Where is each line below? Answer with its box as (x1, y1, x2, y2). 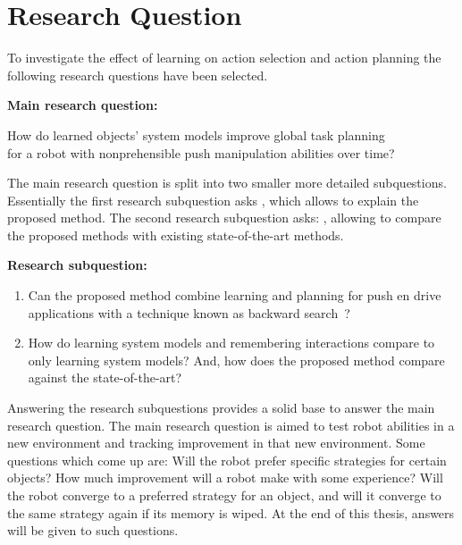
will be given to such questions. (7, 521, 179, 540)
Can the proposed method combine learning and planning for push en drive (28, 286, 441, 305)
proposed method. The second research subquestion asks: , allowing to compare (7, 208, 441, 227)
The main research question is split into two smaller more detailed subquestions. (7, 173, 447, 192)
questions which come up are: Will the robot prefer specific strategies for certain (7, 450, 447, 469)
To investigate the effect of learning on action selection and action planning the (7, 48, 441, 67)
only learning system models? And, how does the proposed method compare (28, 350, 445, 369)
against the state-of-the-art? (28, 368, 182, 387)
